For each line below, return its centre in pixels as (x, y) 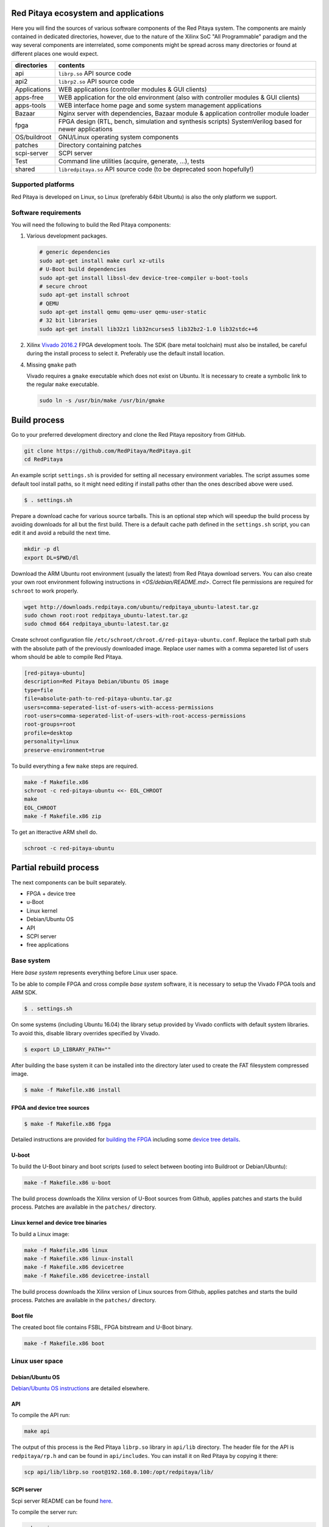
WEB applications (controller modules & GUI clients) (133, 90)
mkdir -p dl (42, 549)
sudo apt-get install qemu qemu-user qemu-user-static (123, 312)
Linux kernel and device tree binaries (59, 1223)
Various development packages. (67, 236)
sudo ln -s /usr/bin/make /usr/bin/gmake (102, 401)
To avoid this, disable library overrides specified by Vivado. (86, 1033)
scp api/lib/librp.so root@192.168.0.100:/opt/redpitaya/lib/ (119, 1472)
